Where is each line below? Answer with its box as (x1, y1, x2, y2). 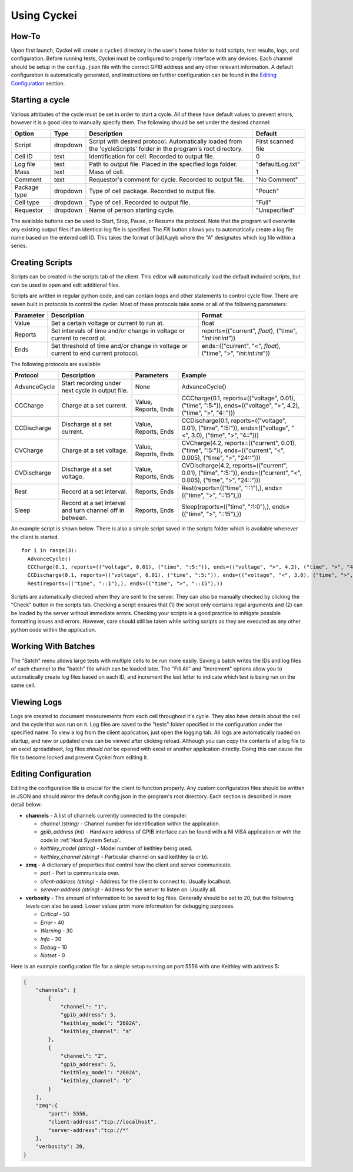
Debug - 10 (40, 944, 68, 951)
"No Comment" (255, 175, 298, 184)
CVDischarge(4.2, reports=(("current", (181, 462, 288, 470)
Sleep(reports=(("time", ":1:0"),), (181, 503, 271, 511)
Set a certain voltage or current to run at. (51, 318, 164, 327)
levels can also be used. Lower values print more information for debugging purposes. (25, 902, 235, 909)
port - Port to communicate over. (40, 869, 120, 876)
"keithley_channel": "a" (60, 1028, 132, 1035)
